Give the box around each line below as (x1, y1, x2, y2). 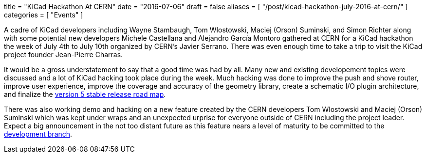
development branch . (4, 130, 73, 138)
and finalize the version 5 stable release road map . (4, 90, 166, 98)
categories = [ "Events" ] (4, 11, 83, 19)
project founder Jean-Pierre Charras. (4, 50, 123, 59)
